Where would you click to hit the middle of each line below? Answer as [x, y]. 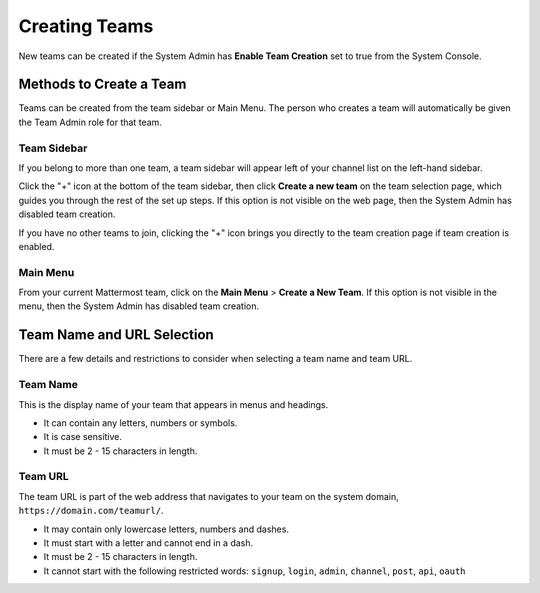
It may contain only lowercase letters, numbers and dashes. [166, 529]
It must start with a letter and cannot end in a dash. [148, 543]
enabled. [36, 246]
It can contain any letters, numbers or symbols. [140, 422]
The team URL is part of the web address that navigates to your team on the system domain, [208, 496]
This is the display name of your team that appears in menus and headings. [173, 404]
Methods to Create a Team [102, 84]
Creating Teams [86, 26]
